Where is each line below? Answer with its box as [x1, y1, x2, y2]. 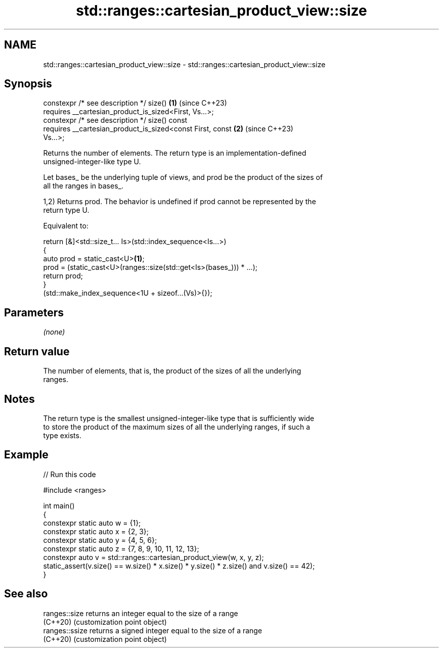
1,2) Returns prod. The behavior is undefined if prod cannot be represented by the [43, 197, 316, 206]
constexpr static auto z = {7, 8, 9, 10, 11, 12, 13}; [43, 544, 199, 553]
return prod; [43, 271, 83, 281]
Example [4, 448, 49, 461]
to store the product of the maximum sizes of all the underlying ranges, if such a [43, 422, 311, 431]
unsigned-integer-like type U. [43, 157, 141, 166]
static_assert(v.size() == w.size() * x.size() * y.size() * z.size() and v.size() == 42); [43, 561, 315, 570]
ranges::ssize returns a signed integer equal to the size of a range [43, 626, 262, 635]
